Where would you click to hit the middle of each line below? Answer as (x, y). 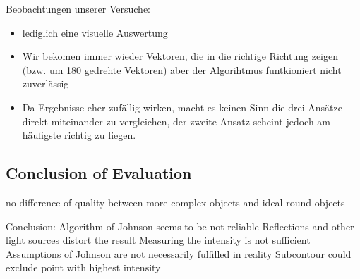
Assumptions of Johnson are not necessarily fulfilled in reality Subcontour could (179, 253)
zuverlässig (46, 83)
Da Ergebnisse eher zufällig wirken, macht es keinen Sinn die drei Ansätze (182, 107)
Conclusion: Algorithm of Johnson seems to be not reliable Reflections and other (180, 226)
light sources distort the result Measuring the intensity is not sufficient (158, 240)
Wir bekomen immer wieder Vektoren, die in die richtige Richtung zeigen (180, 56)
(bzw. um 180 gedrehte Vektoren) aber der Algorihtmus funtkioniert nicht (182, 69)
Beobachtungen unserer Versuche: (78, 8)
